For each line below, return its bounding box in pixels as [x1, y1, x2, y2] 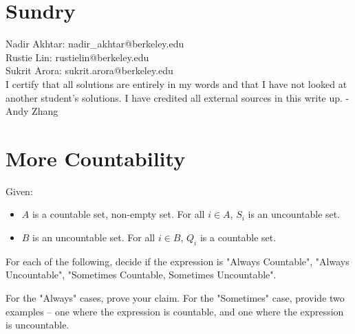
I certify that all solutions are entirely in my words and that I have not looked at [6, 76, 347, 91]
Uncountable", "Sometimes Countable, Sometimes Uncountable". [6, 267, 277, 282]
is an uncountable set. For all [32, 230, 155, 244]
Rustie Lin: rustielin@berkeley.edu [6, 49, 149, 64]
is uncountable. [6, 318, 69, 332]
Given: [6, 183, 33, 198]
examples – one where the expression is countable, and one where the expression [6, 304, 344, 318]
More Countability [6, 144, 186, 172]
